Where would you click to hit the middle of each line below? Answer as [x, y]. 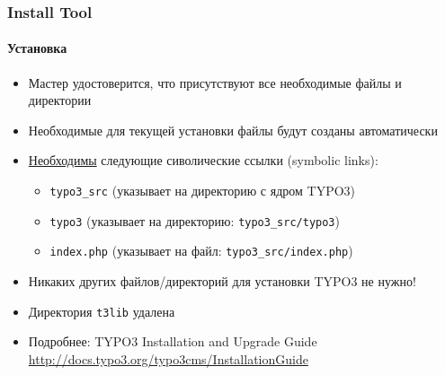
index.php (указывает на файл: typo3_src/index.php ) [201, 251]
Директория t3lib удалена [102, 311]
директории [60, 100]
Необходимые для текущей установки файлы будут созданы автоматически [233, 130]
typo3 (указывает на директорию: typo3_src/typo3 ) [195, 220]
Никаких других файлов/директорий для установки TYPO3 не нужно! [222, 280]
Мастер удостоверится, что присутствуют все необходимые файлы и [215, 82]
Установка [37, 48]
